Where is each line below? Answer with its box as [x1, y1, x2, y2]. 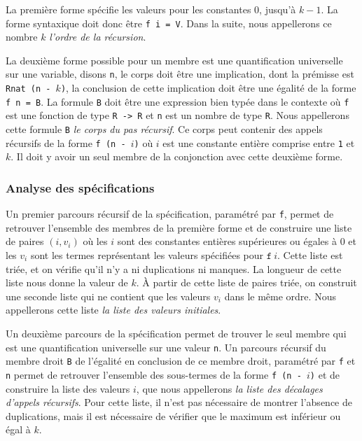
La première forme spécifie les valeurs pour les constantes [6, 2, 251, 16]
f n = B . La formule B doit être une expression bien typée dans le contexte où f [6, 94, 349, 108]
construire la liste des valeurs [6, 381, 130, 395]
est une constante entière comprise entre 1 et [162, 135, 355, 150]
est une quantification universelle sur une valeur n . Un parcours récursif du [6, 339, 326, 354]
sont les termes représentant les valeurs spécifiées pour [30, 248, 264, 262]
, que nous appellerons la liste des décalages [136, 381, 323, 395]
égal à [6, 422, 31, 437]
